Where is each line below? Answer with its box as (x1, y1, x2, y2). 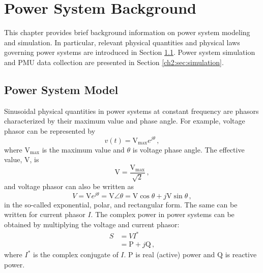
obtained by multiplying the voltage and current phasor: (4, 219, 180, 230)
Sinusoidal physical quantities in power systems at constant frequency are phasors (4, 105, 259, 116)
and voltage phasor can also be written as (4, 181, 134, 192)
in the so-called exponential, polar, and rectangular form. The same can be (4, 199, 238, 209)
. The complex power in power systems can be (91, 209, 235, 220)
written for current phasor (4, 209, 85, 220)
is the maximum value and (42, 144, 125, 155)
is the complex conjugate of (33, 249, 119, 260)
